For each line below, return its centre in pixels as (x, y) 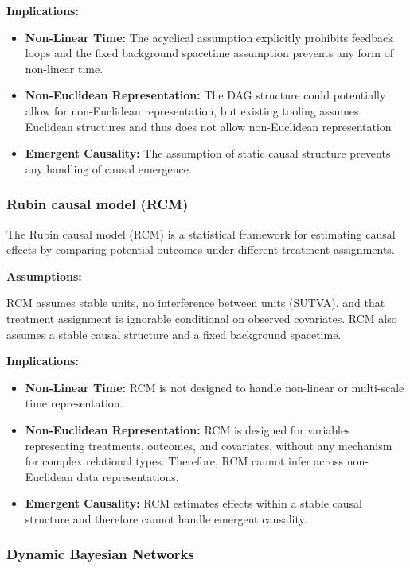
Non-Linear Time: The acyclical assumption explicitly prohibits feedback (209, 37)
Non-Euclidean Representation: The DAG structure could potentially (205, 95)
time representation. (74, 403)
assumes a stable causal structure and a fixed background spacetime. (174, 334)
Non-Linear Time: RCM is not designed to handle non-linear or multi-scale (215, 387)
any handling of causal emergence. (108, 168)
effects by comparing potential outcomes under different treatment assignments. (201, 249)
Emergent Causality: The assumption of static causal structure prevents (208, 153)
